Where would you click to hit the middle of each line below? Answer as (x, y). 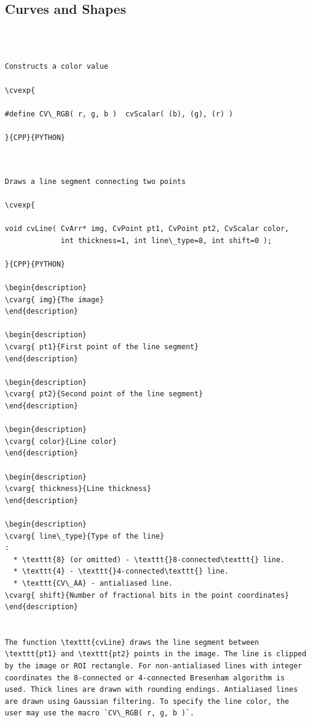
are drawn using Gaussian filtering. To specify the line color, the (147, 701)
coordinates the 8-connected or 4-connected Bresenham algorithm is (145, 678)
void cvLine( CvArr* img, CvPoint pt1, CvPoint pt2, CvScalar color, (147, 229)
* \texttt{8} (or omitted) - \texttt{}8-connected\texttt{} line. (149, 559)
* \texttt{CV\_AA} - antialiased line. (93, 583)
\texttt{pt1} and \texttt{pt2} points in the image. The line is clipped (156, 654)
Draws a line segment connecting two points (95, 181)
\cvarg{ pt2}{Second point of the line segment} (104, 394)
